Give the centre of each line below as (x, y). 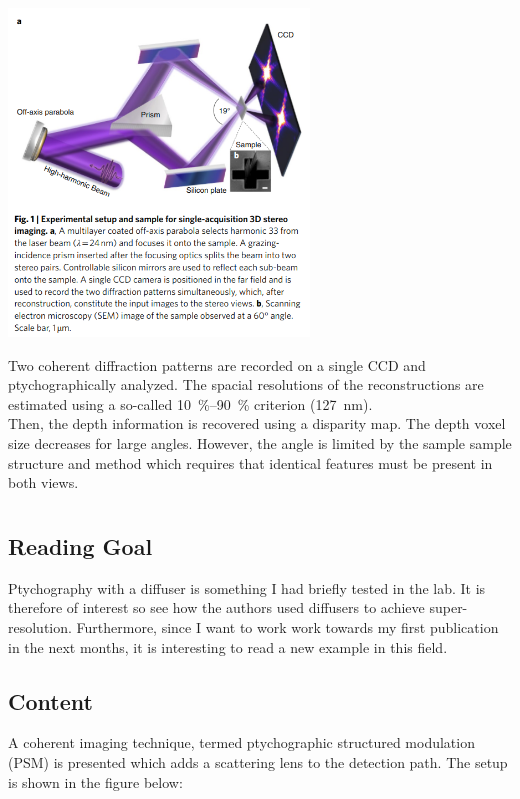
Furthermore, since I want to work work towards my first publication (287, 626)
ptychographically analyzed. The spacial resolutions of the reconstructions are (246, 384)
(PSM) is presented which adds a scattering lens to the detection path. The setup (258, 761)
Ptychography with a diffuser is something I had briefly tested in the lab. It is (247, 587)
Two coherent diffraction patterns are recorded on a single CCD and (217, 364)
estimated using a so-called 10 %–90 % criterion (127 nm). (190, 403)
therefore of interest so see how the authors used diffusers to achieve (216, 607)
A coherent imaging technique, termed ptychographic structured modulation (241, 742)
